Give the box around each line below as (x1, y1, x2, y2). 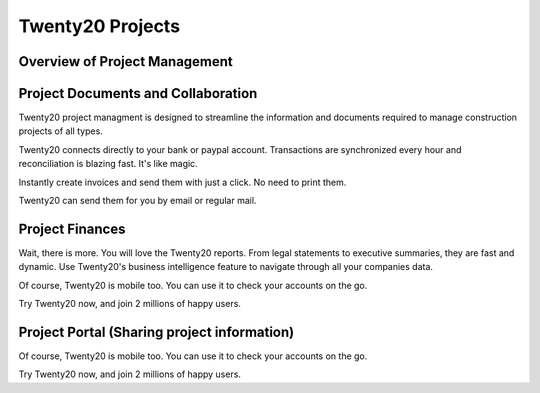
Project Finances (18, 220, 126, 237)
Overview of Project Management (18, 53, 234, 70)
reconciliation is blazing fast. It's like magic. (18, 158, 199, 170)
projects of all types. (18, 125, 104, 137)
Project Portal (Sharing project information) (18, 323, 295, 340)
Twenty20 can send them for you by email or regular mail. (18, 195, 257, 207)
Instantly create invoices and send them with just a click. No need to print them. (18, 176, 347, 188)
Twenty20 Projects (18, 15, 180, 37)
